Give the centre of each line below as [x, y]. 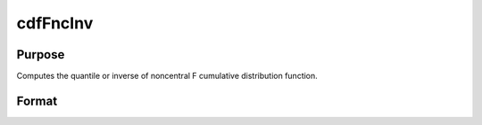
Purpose [41, 55]
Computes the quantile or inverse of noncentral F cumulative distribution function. [167, 76]
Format [37, 101]
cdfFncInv [55, 23]
